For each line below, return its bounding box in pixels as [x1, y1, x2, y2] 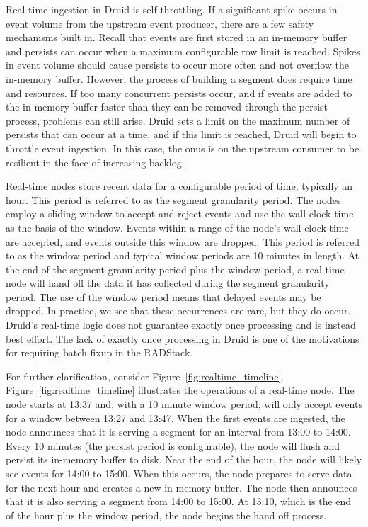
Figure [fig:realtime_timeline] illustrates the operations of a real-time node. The [6, 382, 355, 397]
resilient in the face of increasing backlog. [6, 154, 185, 169]
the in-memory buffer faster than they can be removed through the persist [6, 99, 328, 114]
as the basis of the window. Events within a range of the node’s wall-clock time [6, 220, 349, 234]
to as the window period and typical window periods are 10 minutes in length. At [6, 248, 360, 263]
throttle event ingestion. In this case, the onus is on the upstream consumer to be [6, 140, 360, 155]
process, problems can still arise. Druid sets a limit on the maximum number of [6, 113, 350, 127]
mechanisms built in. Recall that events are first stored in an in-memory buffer [6, 30, 347, 45]
